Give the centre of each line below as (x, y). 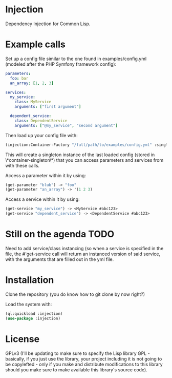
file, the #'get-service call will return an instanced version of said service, (83, 254)
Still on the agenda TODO (60, 234)
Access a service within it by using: (42, 199)
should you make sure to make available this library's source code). (76, 370)
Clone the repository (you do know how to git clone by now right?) (75, 294)
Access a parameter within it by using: (46, 175)
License (23, 339)
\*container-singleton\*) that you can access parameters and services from (84, 160)
